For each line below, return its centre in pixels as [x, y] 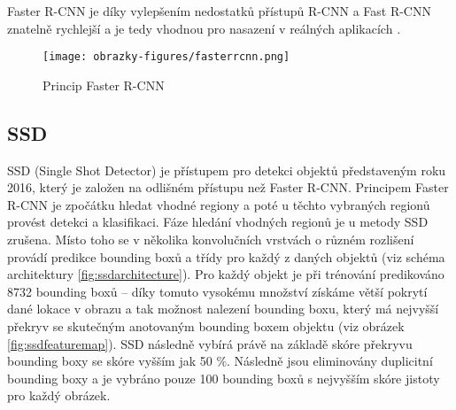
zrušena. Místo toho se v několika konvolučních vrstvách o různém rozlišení [211, 240]
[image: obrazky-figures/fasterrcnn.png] [166, 57]
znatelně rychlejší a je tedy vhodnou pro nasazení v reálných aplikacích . [204, 28]
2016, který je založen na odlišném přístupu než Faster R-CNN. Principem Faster [228, 187]
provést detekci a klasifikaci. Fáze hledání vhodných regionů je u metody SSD [218, 222]
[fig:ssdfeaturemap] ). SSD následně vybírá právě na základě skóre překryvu [210, 343]
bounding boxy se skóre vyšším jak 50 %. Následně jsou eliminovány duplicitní [220, 361]
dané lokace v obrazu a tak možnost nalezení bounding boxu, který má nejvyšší [223, 309]
